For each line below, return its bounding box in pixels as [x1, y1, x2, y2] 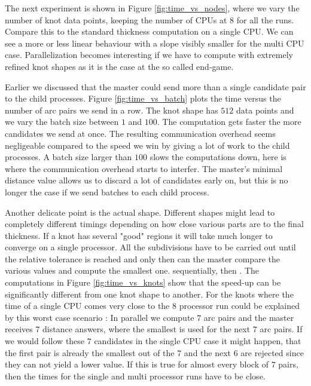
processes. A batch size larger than [5, 151, 132, 163]
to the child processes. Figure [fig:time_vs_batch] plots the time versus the [5, 92, 281, 105]
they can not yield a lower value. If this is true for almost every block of [5, 358, 269, 370]
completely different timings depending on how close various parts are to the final [5, 217, 304, 230]
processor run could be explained [179, 299, 300, 312]
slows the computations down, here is [150, 151, 286, 163]
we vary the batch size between [5, 115, 119, 128]
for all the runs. [236, 13, 294, 26]
